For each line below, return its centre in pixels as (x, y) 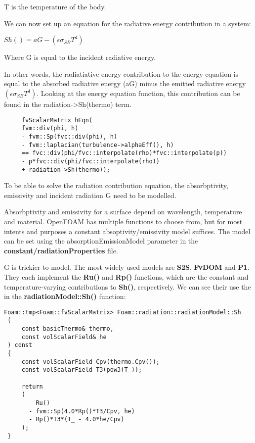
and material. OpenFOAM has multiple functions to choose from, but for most (123, 221)
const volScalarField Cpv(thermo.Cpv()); (90, 362)
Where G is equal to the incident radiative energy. (80, 57)
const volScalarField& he (64, 337)
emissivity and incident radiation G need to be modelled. (90, 195)
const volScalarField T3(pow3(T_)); (82, 370)
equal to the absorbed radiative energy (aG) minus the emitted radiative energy (125, 83)
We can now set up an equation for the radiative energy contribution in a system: (127, 23)
